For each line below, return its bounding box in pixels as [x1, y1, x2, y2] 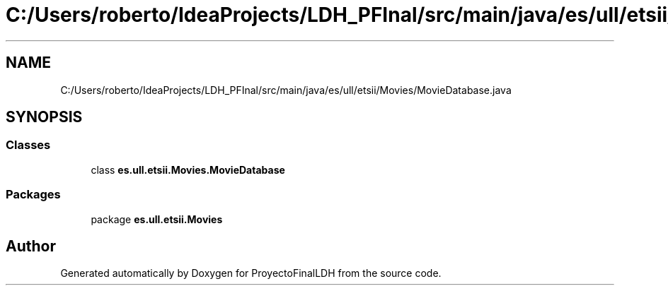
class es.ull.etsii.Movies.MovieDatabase [91, 163, 285, 176]
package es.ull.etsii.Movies [91, 213, 223, 225]
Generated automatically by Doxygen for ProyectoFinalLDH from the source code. [60, 267, 442, 280]
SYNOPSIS [6, 108, 83, 126]
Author [6, 237, 56, 255]
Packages [6, 187, 61, 202]
